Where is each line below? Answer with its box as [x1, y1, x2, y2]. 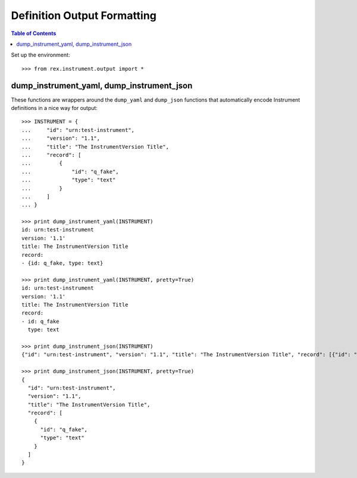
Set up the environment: [11, 51, 70, 59]
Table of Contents [11, 30, 57, 37]
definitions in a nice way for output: [11, 105, 98, 112]
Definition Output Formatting [11, 9, 157, 22]
